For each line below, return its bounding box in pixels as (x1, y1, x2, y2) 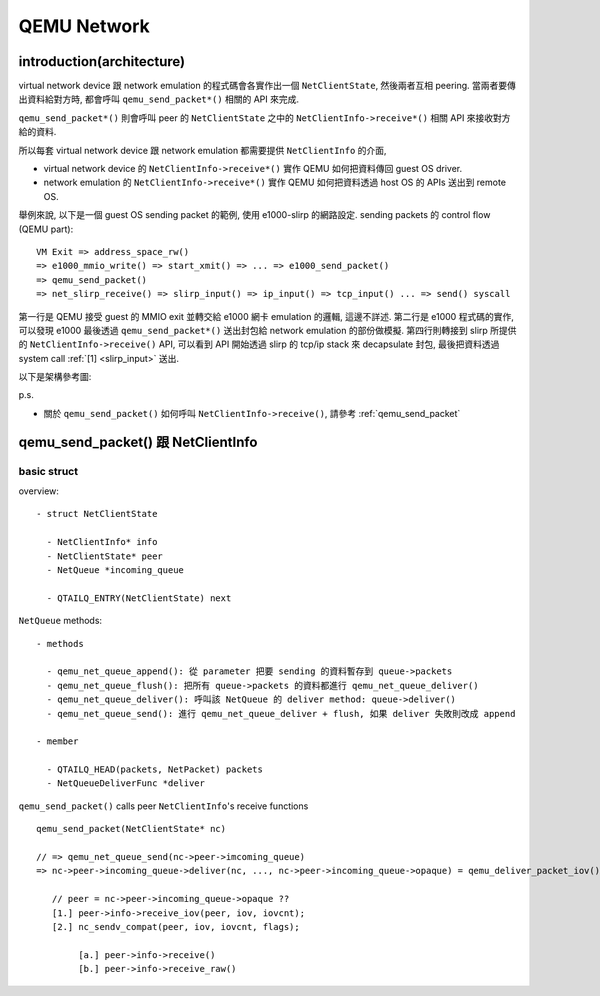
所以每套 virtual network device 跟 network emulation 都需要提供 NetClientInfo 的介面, (18, 144, 387, 156)
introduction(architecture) (18, 53, 185, 70)
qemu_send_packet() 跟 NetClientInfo (18, 433, 258, 450)
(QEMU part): (18, 223, 74, 235)
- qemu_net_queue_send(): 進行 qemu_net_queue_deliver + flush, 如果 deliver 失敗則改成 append (46, 708, 516, 719)
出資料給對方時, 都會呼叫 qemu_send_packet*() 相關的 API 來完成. (18, 93, 300, 105)
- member (36, 736, 79, 747)
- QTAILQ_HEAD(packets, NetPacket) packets (46, 764, 264, 775)
